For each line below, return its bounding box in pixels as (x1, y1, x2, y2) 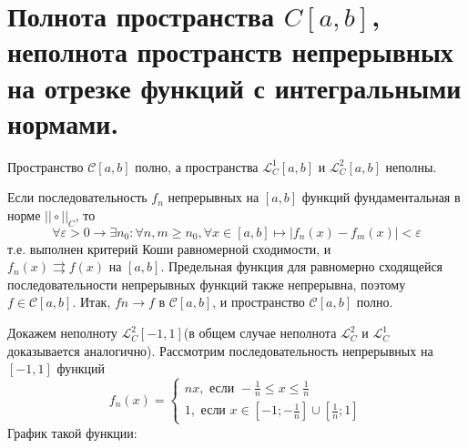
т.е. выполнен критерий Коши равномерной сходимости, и (7, 239, 331, 258)
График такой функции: (7, 423, 137, 442)
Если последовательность (7, 188, 148, 207)
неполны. (385, 157, 437, 176)
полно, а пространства (135, 157, 259, 176)
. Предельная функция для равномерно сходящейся (160, 257, 443, 276)
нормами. (7, 104, 119, 141)
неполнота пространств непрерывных (7, 33, 453, 70)
